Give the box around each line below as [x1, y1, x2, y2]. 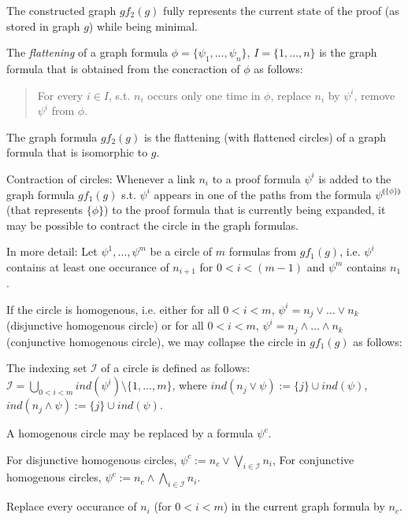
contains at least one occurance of [6, 258, 169, 275]
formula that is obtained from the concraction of [6, 60, 240, 76]
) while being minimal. [88, 17, 198, 34]
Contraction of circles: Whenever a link [6, 170, 195, 186]
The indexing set [6, 360, 87, 376]
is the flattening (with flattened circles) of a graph [143, 128, 387, 145]
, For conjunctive [272, 451, 354, 467]
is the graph [319, 44, 377, 61]
